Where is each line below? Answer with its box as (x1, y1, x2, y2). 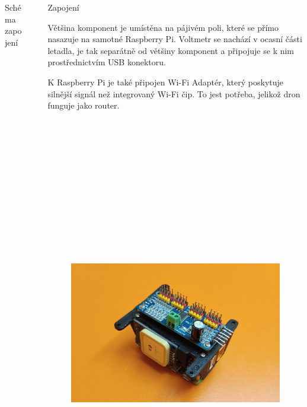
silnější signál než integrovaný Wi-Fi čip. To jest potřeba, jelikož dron (47, 87, 300, 100)
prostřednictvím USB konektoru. (47, 56, 166, 68)
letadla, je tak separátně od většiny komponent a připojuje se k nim (47, 44, 295, 56)
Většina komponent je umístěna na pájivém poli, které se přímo (47, 21, 279, 33)
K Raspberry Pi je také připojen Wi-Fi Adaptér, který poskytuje (47, 75, 284, 88)
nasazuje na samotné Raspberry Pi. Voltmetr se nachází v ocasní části (47, 33, 302, 45)
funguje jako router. (47, 99, 120, 112)
